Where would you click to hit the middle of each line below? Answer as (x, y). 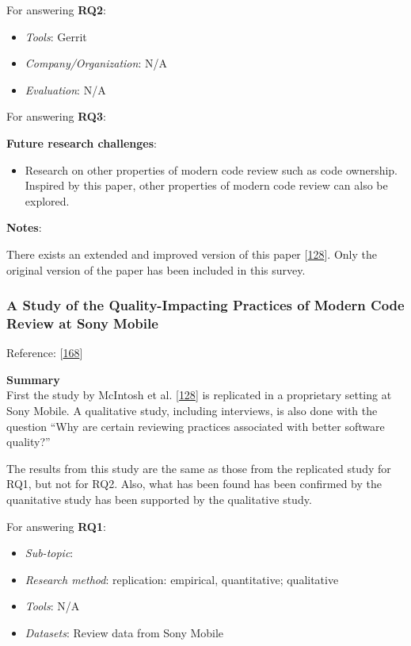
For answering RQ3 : (56, 116)
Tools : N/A (52, 606)
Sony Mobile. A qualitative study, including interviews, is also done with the (192, 411)
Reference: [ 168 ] (45, 353)
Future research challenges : (82, 142)
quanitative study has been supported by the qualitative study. (159, 500)
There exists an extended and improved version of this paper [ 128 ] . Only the (192, 254)
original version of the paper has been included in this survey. (156, 269)
